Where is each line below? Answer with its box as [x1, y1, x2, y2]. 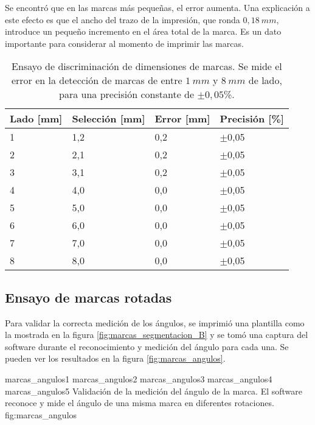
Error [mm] [154, 111, 210, 126]
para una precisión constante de [59, 87, 195, 102]
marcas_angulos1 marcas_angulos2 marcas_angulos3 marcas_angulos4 [5, 372, 272, 385]
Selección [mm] [72, 111, 145, 126]
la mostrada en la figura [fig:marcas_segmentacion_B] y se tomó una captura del [5, 328, 308, 341]
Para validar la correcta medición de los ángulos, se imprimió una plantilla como [5, 316, 305, 329]
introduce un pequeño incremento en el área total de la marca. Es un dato [5, 25, 282, 38]
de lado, [248, 73, 282, 88]
